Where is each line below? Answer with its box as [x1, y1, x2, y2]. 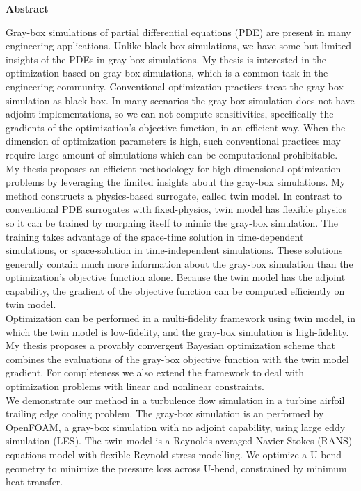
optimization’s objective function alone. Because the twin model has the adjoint [6, 270, 346, 284]
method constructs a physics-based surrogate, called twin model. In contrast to [6, 188, 342, 202]
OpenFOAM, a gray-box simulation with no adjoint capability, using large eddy [6, 419, 346, 434]
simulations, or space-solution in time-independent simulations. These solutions [6, 243, 343, 257]
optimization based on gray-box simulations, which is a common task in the [6, 65, 328, 80]
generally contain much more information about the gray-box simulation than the [6, 256, 353, 271]
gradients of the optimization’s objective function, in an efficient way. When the [6, 120, 346, 134]
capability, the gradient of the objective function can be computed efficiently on [6, 283, 345, 298]
